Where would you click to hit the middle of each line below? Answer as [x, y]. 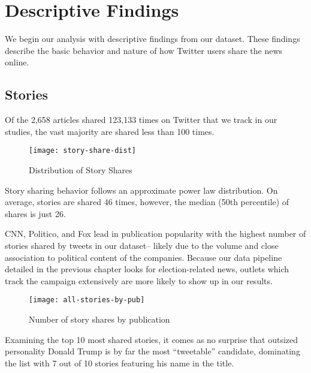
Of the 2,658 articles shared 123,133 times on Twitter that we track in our [141, 120]
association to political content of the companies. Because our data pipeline [144, 257]
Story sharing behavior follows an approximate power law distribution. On [141, 190]
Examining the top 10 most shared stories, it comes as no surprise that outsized [152, 339]
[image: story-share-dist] [82, 151]
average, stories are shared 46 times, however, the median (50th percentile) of [147, 202]
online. [17, 62]
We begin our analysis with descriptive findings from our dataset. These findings [153, 39]
